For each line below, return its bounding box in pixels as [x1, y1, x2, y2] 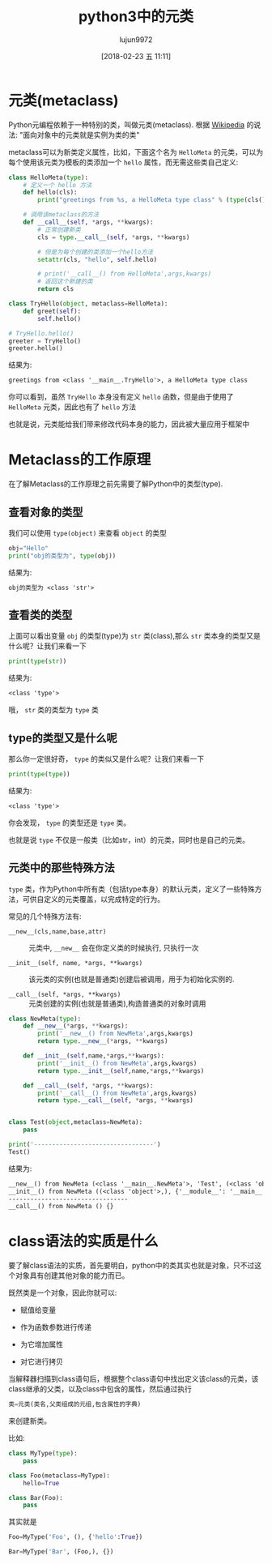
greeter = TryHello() [8, 337, 82, 345]
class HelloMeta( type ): [8, 173, 89, 182]
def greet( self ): [23, 307, 82, 315]
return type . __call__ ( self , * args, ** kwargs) [37, 1096, 194, 1105]
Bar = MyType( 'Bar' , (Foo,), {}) [8, 1548, 114, 1556]
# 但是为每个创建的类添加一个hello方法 [37, 248, 154, 256]
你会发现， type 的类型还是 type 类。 [8, 818, 131, 827]
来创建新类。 [8, 1416, 51, 1426]
